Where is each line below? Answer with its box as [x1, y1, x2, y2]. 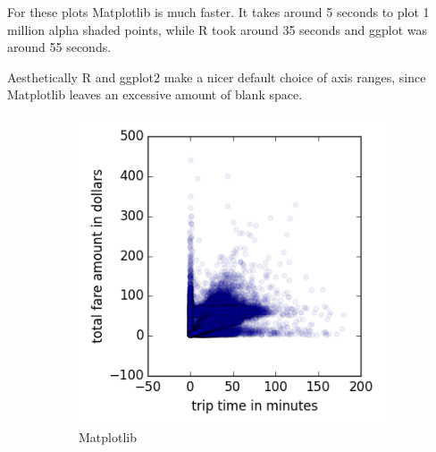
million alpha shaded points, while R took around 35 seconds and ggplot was [7, 20, 428, 38]
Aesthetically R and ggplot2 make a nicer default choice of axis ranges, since [7, 67, 426, 86]
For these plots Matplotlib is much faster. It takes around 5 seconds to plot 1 [7, 3, 430, 21]
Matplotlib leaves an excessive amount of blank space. [7, 85, 303, 104]
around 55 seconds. [7, 38, 112, 56]
